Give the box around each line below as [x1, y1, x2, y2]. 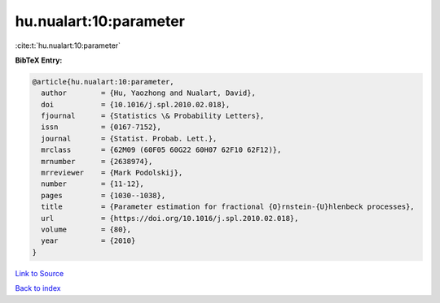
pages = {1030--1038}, [41, 191, 166, 200]
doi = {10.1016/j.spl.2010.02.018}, [41, 100, 231, 109]
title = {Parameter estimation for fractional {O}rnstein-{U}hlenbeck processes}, [41, 202, 415, 211]
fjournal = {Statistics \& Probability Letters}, [41, 111, 265, 121]
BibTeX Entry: [15, 55, 63, 65]
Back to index [15, 284, 61, 293]
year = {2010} [41, 236, 136, 245]
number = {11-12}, [41, 180, 144, 188]
